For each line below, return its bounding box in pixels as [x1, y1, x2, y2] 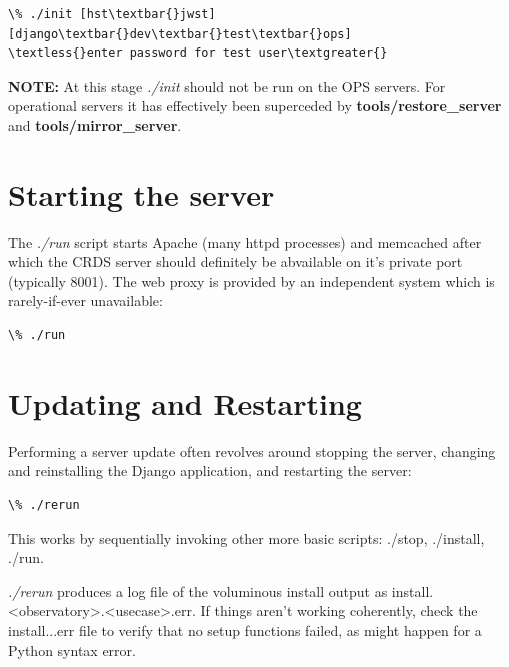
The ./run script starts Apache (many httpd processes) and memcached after [8, 231, 482, 252]
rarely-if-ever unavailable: [8, 290, 163, 311]
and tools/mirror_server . [8, 114, 182, 135]
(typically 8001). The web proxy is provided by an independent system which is [8, 270, 495, 291]
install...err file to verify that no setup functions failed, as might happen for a [8, 619, 482, 640]
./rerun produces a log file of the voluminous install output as [8, 580, 388, 601]
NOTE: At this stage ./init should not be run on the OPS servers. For [8, 75, 446, 96]
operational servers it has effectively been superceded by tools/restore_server [8, 95, 502, 116]
